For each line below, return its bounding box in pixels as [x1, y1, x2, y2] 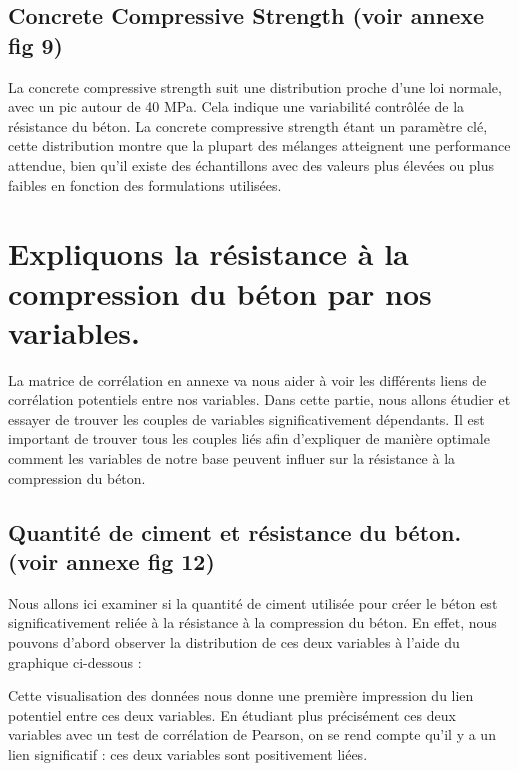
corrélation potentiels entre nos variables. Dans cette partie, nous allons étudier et [8, 389, 511, 410]
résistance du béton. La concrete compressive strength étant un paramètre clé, [8, 115, 488, 136]
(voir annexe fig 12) [8, 546, 215, 576]
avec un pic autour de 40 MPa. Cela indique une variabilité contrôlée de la [8, 96, 465, 117]
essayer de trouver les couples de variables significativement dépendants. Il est [8, 408, 485, 429]
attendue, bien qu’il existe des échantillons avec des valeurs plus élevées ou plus [8, 154, 494, 175]
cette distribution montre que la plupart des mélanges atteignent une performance [8, 135, 511, 156]
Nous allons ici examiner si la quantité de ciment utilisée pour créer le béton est [8, 592, 498, 613]
